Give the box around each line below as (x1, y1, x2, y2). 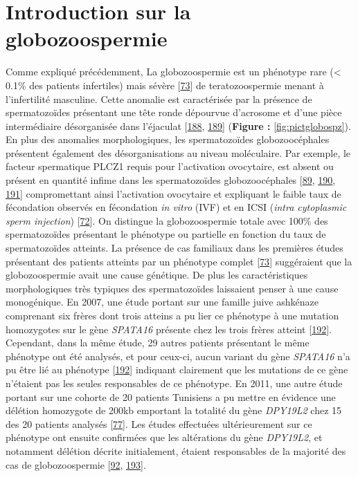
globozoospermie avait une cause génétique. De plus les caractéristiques (6, 268, 308, 282)
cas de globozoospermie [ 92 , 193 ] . (6, 457, 146, 471)
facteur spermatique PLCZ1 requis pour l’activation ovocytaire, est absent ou (6, 159, 334, 174)
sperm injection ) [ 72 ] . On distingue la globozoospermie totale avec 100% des (6, 213, 328, 227)
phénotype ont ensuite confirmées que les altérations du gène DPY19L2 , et (6, 430, 323, 445)
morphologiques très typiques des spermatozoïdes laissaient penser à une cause (6, 281, 339, 295)
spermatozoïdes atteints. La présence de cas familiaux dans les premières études (6, 241, 343, 255)
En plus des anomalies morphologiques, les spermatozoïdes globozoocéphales (6, 132, 330, 147)
